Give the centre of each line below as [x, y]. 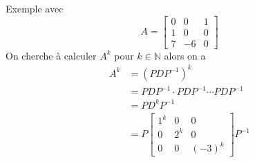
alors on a [185, 55]
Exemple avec [35, 8]
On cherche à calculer [51, 55]
